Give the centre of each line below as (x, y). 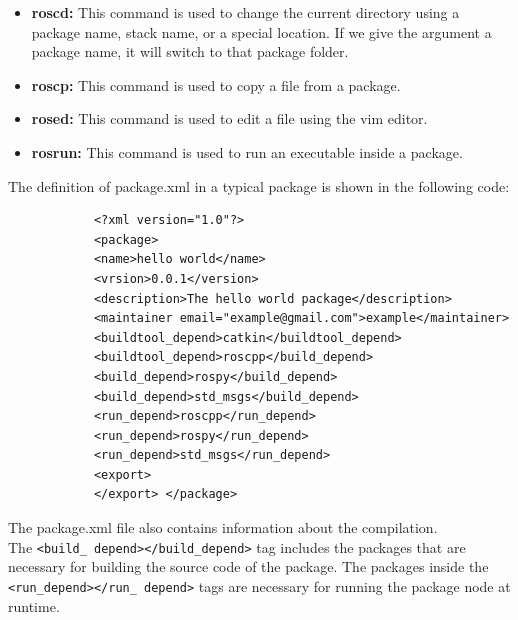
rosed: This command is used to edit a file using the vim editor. (229, 118)
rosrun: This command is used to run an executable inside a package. (247, 151)
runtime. (34, 605)
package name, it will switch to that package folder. (190, 51)
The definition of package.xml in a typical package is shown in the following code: (259, 185)
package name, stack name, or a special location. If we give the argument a (261, 31)
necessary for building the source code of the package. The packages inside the (248, 566)
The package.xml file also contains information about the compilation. (223, 527)
